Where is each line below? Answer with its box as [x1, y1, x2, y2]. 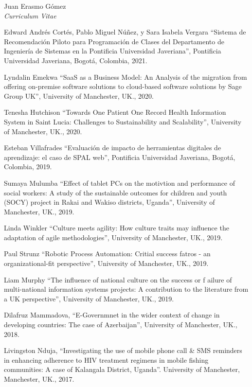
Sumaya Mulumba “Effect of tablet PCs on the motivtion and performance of [4, 177, 235, 188]
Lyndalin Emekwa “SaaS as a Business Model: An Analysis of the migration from [4, 71, 247, 82]
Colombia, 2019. [4, 161, 52, 172]
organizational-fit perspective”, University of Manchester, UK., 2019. [4, 258, 209, 268]
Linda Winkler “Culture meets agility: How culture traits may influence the [4, 223, 229, 233]
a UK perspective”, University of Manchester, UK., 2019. [4, 293, 174, 303]
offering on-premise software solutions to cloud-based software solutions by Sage [4, 81, 242, 91]
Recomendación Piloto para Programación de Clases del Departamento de [4, 36, 224, 46]
